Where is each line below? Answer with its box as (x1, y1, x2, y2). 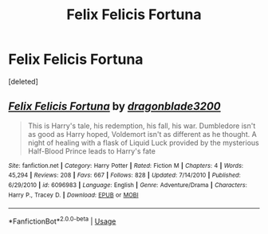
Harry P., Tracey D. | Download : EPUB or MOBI (8, 191, 139, 199)
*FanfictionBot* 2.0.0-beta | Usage (8, 215, 116, 226)
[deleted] (8, 76, 38, 86)
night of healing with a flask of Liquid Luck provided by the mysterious (27, 138, 259, 147)
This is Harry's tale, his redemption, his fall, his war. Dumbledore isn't (27, 121, 256, 131)
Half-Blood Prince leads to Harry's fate (27, 146, 156, 156)
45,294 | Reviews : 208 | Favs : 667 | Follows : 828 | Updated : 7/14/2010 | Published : (8, 171, 241, 180)
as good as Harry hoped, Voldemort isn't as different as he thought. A (27, 129, 257, 138)
